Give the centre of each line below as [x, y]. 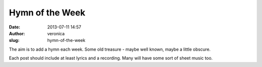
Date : [15, 27]
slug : [14, 40]
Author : [17, 33]
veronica [56, 33]
